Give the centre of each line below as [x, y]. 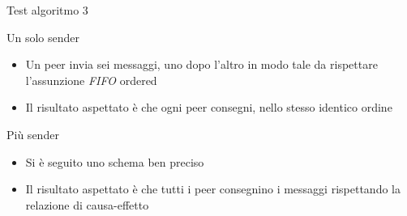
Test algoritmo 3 [47, 10]
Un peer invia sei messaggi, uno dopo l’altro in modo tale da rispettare [201, 64]
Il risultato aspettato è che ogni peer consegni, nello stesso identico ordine [209, 107]
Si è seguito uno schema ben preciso [115, 161]
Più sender [33, 134]
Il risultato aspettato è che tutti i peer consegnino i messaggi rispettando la [213, 189]
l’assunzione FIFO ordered [91, 80]
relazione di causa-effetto [87, 204]
